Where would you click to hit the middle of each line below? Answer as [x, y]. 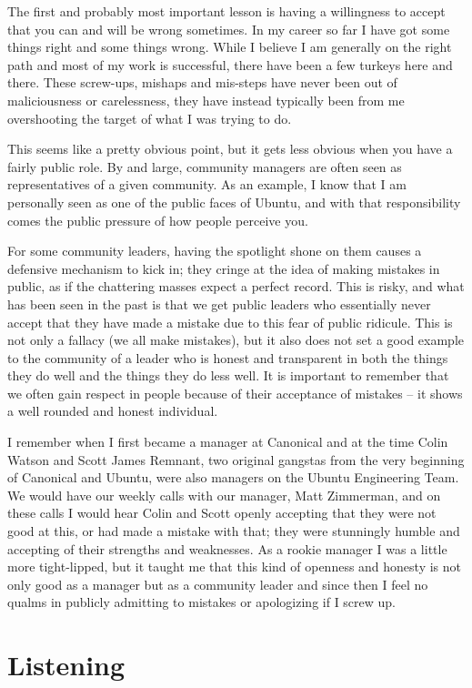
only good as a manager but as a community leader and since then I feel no [218, 584]
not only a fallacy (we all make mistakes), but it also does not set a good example [236, 340]
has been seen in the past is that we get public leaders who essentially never [219, 304]
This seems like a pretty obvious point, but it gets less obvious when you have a [230, 149]
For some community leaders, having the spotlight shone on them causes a [215, 251]
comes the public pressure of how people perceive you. [158, 220]
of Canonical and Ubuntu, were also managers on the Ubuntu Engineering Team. [233, 477]
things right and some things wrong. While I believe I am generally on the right [230, 47]
